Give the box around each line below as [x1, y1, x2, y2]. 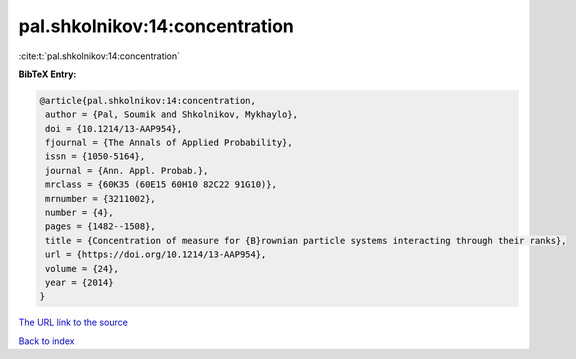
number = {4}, [45, 207, 114, 219]
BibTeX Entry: [18, 68, 77, 80]
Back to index [18, 335, 75, 347]
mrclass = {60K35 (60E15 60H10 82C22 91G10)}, [45, 179, 277, 190]
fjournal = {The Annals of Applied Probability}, [45, 137, 294, 149]
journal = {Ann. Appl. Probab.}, [45, 165, 209, 176]
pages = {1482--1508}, [45, 221, 157, 232]
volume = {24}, [45, 263, 120, 274]
